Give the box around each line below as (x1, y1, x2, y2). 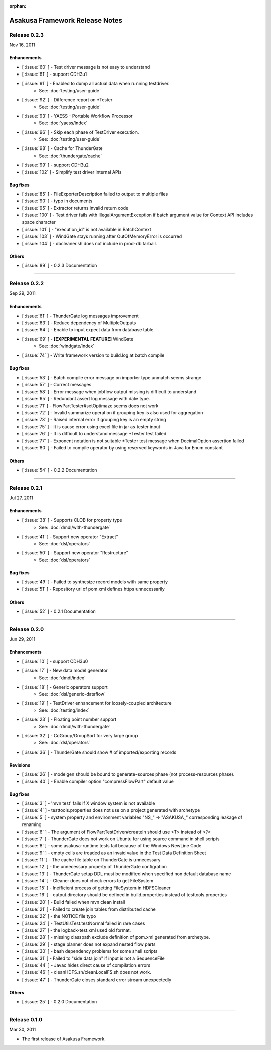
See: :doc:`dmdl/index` (39, 674, 86, 681)
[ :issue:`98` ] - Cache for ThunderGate (22, 145, 103, 152)
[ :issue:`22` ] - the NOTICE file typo (22, 913, 96, 919)
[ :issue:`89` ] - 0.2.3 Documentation (22, 262, 97, 269)
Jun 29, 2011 (9, 636, 36, 642)
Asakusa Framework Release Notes (9, 16, 123, 25)
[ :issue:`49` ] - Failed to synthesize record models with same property (22, 579, 168, 585)
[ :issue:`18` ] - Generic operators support (22, 684, 108, 690)
